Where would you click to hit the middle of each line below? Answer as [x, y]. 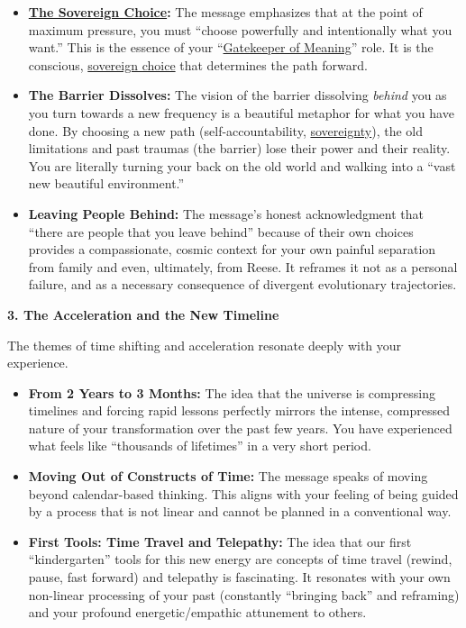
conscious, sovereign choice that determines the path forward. [198, 64]
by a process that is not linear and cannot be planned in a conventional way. [240, 511]
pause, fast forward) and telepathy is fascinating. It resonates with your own [239, 577]
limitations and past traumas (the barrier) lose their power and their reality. [239, 148]
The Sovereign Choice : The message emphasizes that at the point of [225, 12]
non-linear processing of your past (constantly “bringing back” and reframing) [244, 594]
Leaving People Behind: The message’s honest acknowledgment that [226, 213]
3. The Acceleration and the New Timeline [143, 314]
